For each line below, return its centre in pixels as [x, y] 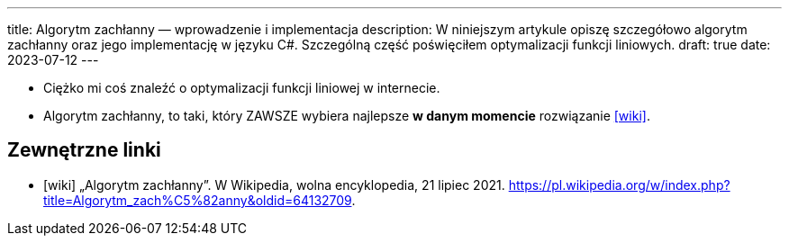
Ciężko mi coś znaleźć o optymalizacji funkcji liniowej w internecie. [242, 88]
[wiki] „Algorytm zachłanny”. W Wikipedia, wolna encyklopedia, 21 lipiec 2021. [274, 184]
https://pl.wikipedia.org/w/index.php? [619, 184]
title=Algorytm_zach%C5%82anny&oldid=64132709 [198, 200]
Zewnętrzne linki [84, 150]
